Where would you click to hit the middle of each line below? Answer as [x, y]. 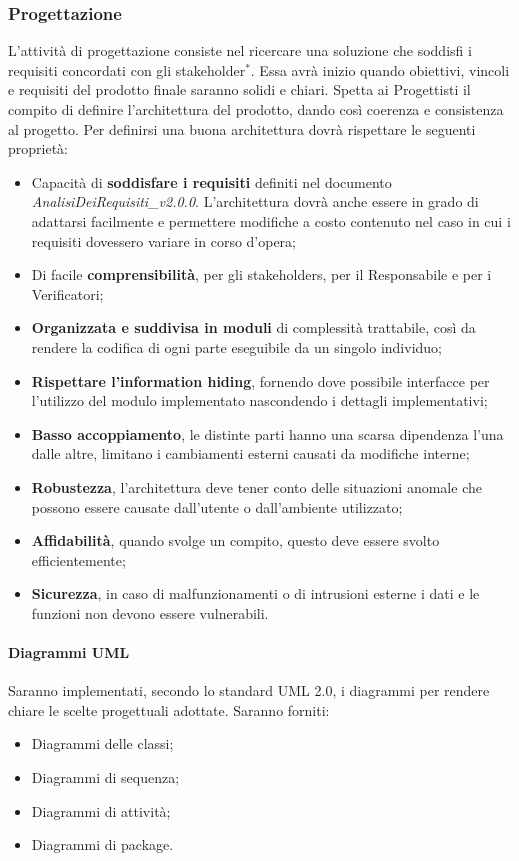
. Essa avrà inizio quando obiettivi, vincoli [380, 69]
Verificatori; [67, 293]
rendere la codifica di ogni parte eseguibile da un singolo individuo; [237, 346]
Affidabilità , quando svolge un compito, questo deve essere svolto [235, 540]
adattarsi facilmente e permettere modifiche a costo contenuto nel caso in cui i [271, 220]
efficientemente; [78, 559]
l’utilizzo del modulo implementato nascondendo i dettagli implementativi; [259, 400]
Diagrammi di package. [102, 844]
